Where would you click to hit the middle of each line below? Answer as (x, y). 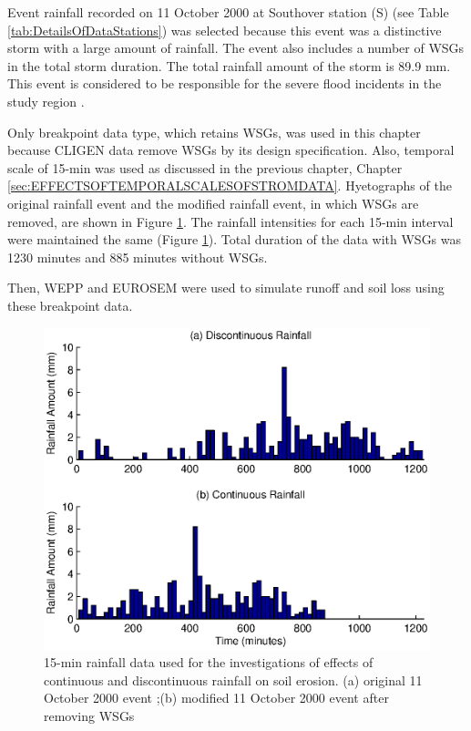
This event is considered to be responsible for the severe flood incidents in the (225, 83)
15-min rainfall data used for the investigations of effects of (209, 662)
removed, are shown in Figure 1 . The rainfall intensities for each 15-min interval (230, 221)
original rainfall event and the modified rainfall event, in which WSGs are (213, 203)
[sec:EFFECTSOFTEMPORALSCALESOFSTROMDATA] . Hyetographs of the (230, 185)
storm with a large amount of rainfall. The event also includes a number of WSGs (236, 48)
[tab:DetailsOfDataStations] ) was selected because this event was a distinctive (225, 30)
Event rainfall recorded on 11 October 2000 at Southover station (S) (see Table (228, 12)
